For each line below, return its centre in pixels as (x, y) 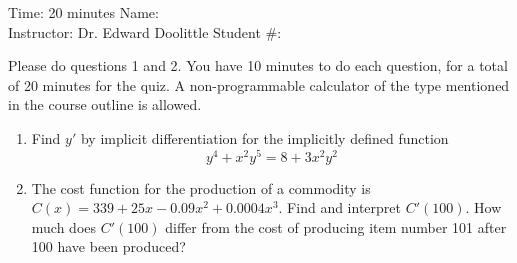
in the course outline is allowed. (105, 104)
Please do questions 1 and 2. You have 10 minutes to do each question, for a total (258, 65)
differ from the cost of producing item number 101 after (336, 226)
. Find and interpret (339, 207)
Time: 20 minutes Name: (83, 12)
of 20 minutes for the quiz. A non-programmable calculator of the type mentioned (259, 84)
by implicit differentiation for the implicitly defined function (264, 137)
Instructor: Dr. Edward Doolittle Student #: (145, 31)
